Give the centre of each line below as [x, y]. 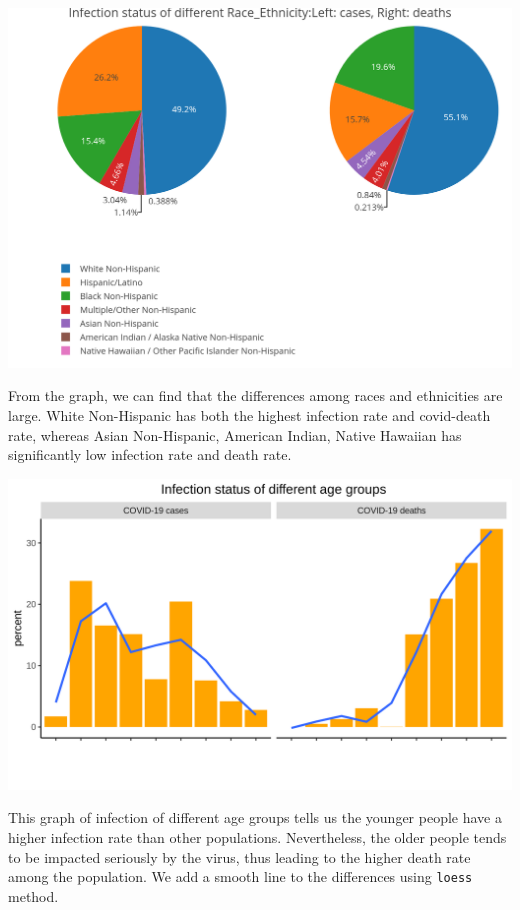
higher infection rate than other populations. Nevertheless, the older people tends [257, 837]
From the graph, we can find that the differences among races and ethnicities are [255, 395]
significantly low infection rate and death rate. [150, 454]
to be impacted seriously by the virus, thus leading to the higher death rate [239, 856]
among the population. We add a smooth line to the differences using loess [240, 876]
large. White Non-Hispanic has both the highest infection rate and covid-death [249, 414]
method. [33, 895]
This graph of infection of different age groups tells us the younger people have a [255, 817]
